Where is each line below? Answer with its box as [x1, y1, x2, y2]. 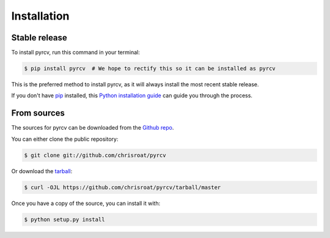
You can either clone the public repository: [11, 135, 119, 143]
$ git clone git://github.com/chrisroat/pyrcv [24, 152, 166, 158]
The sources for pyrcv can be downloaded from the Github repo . [11, 124, 174, 132]
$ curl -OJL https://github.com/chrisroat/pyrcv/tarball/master [24, 184, 221, 191]
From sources [11, 108, 65, 119]
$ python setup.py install [24, 216, 105, 223]
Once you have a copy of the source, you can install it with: [11, 199, 161, 207]
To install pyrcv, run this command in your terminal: [11, 49, 140, 56]
